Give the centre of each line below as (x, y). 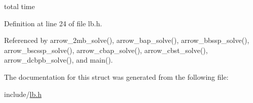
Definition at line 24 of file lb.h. (53, 23)
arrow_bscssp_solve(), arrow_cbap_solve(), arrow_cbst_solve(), (106, 50)
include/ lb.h (23, 94)
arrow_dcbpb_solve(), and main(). (59, 60)
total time (20, 6)
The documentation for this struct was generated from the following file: (116, 76)
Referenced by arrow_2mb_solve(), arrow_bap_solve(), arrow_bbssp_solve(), (127, 40)
